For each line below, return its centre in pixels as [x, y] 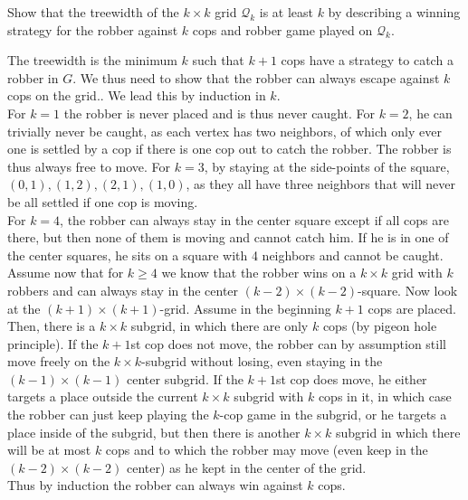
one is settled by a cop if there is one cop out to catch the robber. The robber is [229, 149]
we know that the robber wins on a [259, 273]
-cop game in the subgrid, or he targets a [333, 415]
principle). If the [53, 343]
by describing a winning [394, 12]
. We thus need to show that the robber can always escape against [256, 77]
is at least [286, 12]
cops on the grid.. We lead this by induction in [137, 95]
